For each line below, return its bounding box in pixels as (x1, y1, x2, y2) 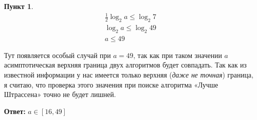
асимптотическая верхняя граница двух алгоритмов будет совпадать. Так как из (4, 59, 247, 70)
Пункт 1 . (4, 1, 34, 11)
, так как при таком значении (133, 49, 222, 60)
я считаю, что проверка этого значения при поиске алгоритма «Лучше (4, 79, 218, 89)
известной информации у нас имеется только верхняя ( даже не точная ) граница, (4, 69, 253, 79)
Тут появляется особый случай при (4, 49, 111, 60)
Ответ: (4, 105, 26, 116)
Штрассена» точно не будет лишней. (4, 89, 116, 99)
